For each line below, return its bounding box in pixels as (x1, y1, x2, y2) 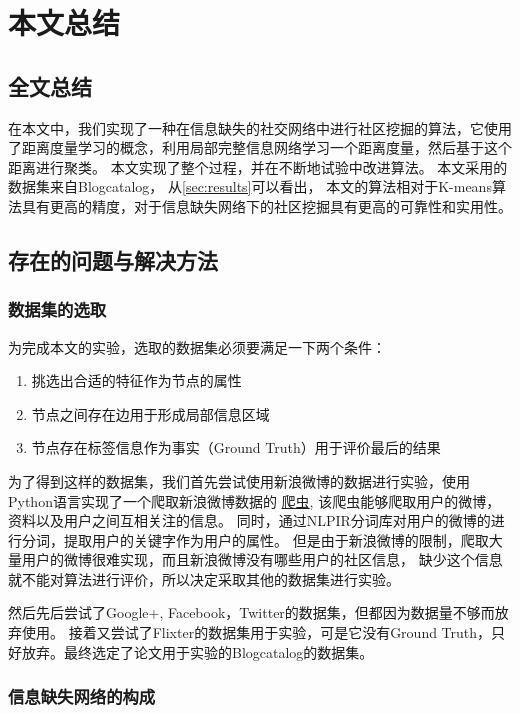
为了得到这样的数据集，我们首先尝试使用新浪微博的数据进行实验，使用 (8, 470, 470, 491)
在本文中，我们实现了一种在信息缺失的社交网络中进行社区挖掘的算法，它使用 (8, 117, 512, 138)
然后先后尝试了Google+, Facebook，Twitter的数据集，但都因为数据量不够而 (8, 602, 495, 623)
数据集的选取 (8, 297, 107, 322)
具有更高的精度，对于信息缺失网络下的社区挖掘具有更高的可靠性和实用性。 (21, 195, 512, 216)
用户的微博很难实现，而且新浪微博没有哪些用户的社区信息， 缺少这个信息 (21, 549, 503, 570)
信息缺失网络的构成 (8, 684, 156, 709)
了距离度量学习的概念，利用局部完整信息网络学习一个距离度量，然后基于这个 (8, 137, 512, 158)
